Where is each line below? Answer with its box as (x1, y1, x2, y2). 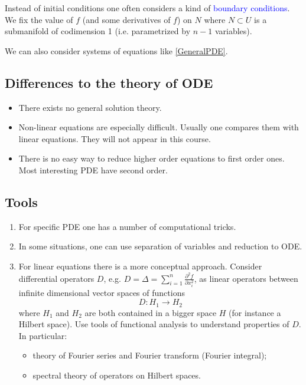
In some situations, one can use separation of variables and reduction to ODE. (18, 240, 302, 252)
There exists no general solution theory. (18, 101, 162, 113)
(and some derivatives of (82, 13, 171, 25)
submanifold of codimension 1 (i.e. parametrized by (5, 25, 191, 37)
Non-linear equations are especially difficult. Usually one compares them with (18, 121, 299, 133)
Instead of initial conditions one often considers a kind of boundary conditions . (5, 2, 290, 14)
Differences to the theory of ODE (5, 73, 213, 91)
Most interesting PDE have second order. (18, 163, 168, 176)
